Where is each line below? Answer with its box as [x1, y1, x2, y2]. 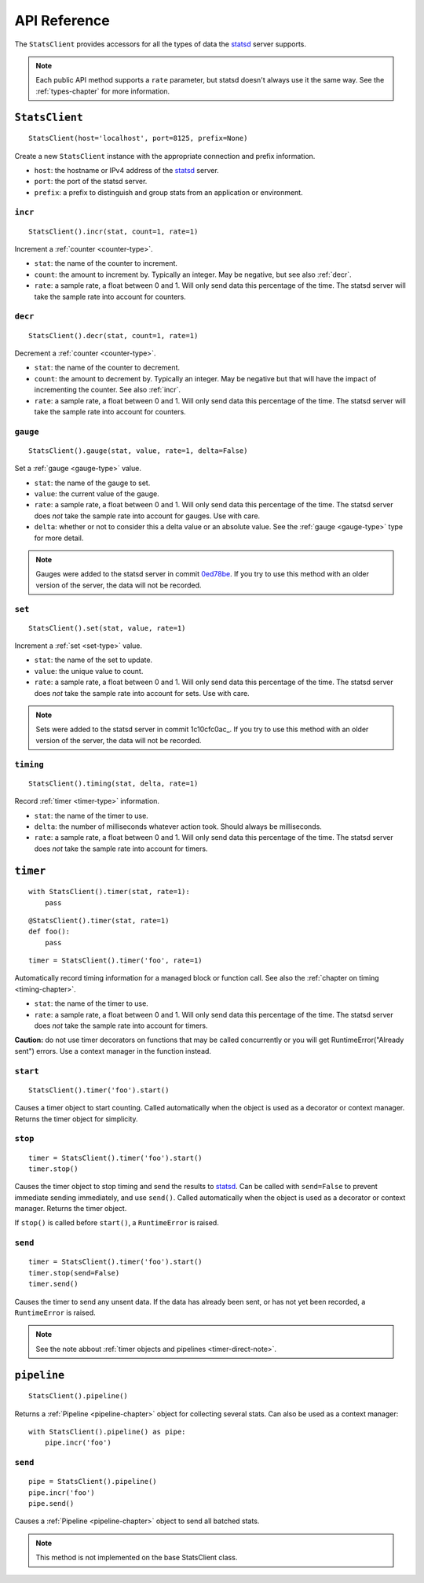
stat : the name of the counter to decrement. [34, 363, 181, 373]
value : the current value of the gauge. [34, 489, 160, 499]
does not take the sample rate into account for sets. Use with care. [34, 688, 250, 698]
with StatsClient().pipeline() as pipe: [28, 1427, 186, 1436]
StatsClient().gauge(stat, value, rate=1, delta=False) [28, 446, 248, 455]
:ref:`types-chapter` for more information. [35, 87, 170, 96]
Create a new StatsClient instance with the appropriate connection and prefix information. [14, 151, 316, 160]
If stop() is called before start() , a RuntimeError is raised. [14, 1218, 219, 1228]
